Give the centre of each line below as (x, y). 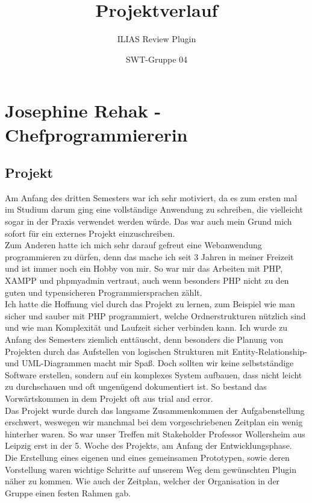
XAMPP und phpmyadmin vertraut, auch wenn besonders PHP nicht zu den (147, 280)
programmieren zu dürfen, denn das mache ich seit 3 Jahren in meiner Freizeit (149, 256)
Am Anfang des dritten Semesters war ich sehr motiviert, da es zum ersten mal (151, 197)
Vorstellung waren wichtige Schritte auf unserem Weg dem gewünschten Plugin (151, 469)
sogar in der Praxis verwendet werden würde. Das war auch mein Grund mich (148, 221)
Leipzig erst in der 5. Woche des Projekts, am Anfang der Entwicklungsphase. (148, 445)
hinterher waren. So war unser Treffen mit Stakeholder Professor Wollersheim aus (155, 433)
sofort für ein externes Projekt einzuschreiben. (90, 233)
